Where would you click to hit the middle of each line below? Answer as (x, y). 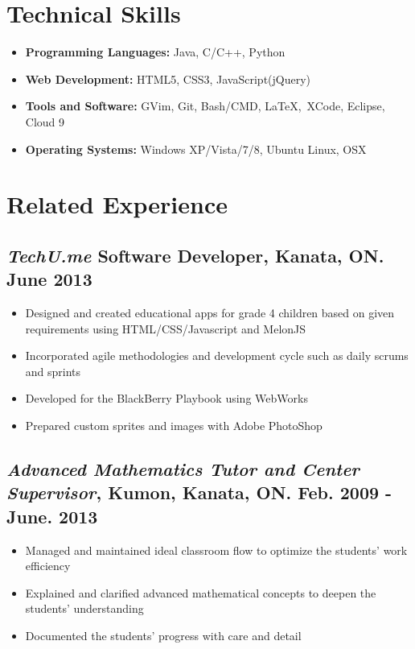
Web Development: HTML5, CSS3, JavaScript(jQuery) (168, 79)
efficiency (48, 566)
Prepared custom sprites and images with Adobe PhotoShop (174, 426)
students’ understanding (84, 608)
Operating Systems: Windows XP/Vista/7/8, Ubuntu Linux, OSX (196, 149)
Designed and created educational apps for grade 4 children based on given (210, 313)
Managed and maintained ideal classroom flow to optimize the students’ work (216, 550)
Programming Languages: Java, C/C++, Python (155, 52)
